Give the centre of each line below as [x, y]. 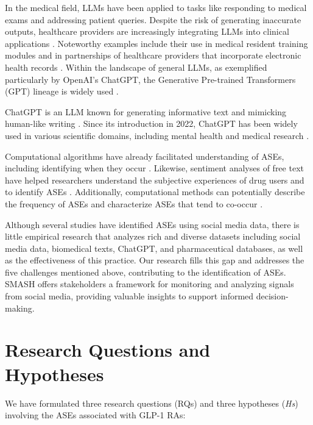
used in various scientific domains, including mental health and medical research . [157, 135]
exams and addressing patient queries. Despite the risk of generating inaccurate [153, 19]
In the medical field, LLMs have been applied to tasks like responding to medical [156, 7]
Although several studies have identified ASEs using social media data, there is [152, 224]
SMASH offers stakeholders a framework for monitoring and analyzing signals [149, 284]
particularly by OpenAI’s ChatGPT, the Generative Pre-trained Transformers [150, 79]
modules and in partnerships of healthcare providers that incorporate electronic [153, 55]
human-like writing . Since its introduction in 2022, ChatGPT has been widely [151, 123]
